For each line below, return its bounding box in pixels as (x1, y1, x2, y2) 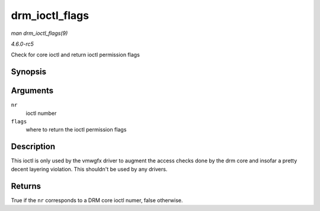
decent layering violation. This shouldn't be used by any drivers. (11, 165, 168, 172)
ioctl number (25, 110, 57, 117)
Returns (11, 181, 41, 191)
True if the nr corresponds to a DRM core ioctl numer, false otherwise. (11, 196, 183, 204)
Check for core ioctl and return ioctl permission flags (11, 51, 140, 59)
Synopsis (11, 67, 47, 77)
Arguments (11, 86, 54, 96)
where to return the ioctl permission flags (25, 126, 127, 133)
